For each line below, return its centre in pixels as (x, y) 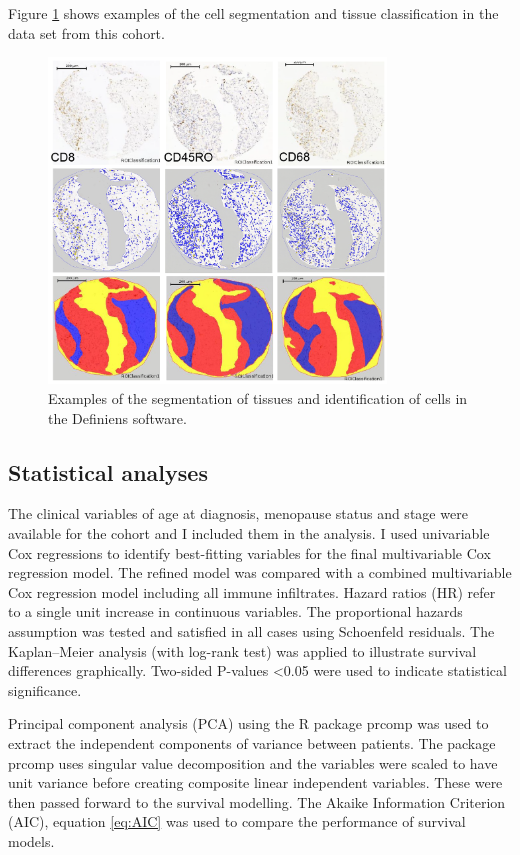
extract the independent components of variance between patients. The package (252, 742)
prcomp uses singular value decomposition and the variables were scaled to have (253, 762)
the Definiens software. (117, 417)
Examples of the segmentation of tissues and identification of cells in (258, 398)
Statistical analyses (108, 471)
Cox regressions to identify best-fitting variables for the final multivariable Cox (249, 552)
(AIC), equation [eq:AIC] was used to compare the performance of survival (237, 821)
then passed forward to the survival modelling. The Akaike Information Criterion (257, 801)
